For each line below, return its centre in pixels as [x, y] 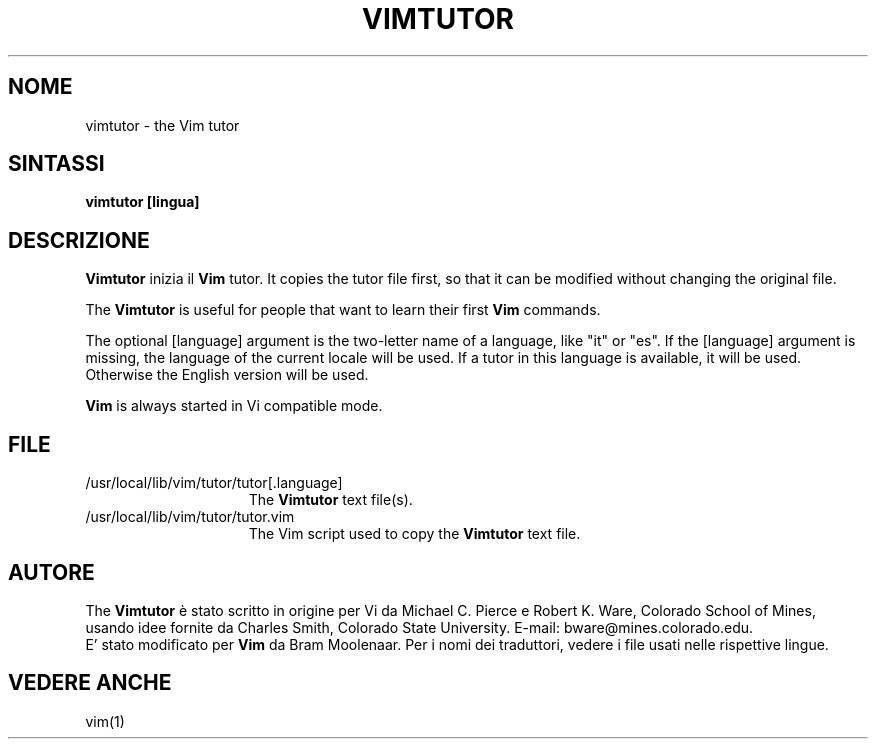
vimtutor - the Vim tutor [162, 125]
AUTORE [51, 572]
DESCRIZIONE [79, 240]
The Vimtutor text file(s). [330, 500]
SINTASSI [56, 164]
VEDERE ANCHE [90, 683]
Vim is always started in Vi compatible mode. [234, 406]
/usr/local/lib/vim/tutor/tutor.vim [190, 517]
